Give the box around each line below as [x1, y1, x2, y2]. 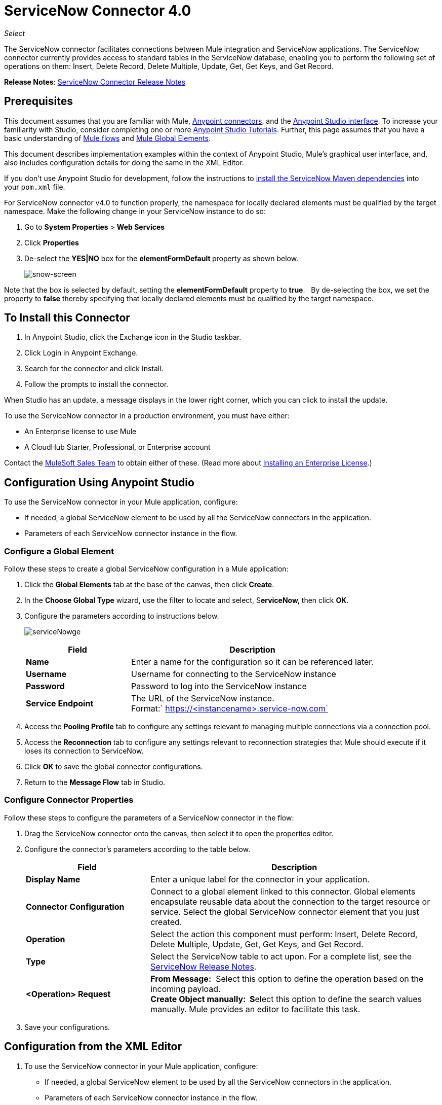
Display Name [26, 874, 81, 884]
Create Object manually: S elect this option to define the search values [150, 993, 422, 1004]
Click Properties [24, 238, 79, 247]
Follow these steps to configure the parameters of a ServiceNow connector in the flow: [4, 813, 294, 822]
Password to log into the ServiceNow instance [131, 681, 307, 692]
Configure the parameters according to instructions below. [24, 612, 219, 621]
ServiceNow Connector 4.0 [4, 2, 191, 19]
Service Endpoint [26, 698, 94, 709]
